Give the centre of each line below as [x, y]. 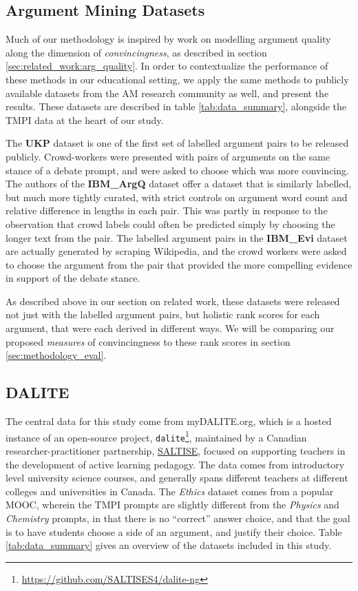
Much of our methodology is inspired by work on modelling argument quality [168, 39]
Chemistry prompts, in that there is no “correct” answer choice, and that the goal [178, 518]
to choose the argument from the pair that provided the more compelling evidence [179, 264]
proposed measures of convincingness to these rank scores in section [148, 341]
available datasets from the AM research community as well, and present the [167, 93]
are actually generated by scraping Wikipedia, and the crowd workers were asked [176, 251]
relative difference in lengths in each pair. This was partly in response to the [167, 210]
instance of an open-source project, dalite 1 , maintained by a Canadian [156, 436]
